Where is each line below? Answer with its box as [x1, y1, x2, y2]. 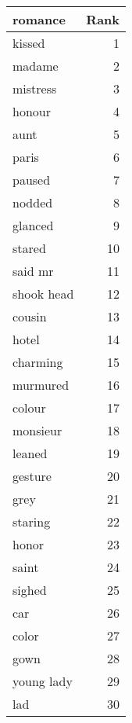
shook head [12, 284, 74, 303]
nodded [12, 193, 53, 211]
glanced [12, 216, 54, 234]
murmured [12, 376, 70, 394]
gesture [12, 467, 52, 485]
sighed [12, 581, 47, 599]
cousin [12, 307, 47, 325]
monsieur [12, 421, 62, 439]
